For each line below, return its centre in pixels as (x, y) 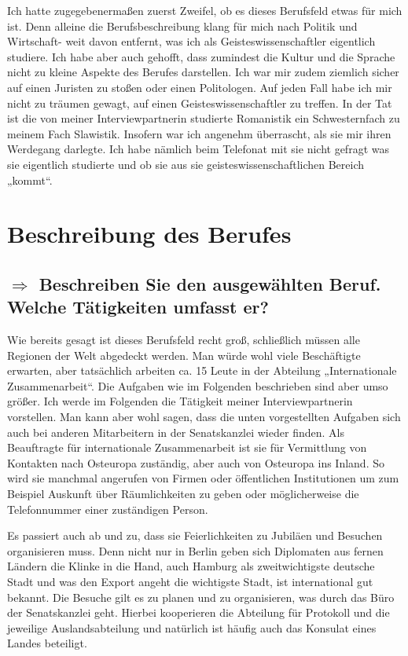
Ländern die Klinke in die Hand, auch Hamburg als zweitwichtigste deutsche (191, 566)
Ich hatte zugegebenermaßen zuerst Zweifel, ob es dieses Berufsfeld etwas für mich (205, 10)
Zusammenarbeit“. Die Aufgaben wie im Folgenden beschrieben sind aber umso (198, 385)
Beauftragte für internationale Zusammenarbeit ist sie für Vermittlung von (187, 447)
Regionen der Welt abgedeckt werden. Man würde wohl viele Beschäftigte (184, 355)
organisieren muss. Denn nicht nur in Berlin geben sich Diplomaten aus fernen (195, 550)
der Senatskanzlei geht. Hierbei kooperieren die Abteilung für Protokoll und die (198, 612)
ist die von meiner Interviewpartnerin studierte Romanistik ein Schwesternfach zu (204, 118)
